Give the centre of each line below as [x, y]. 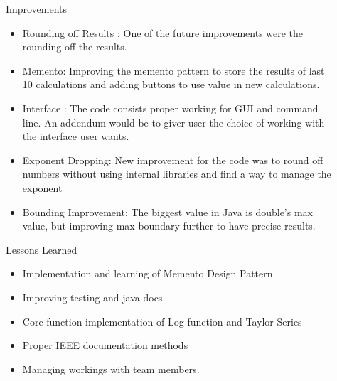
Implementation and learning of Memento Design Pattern [148, 273]
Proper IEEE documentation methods [105, 345]
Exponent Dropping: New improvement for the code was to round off [173, 160]
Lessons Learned [42, 249]
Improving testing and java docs [92, 297]
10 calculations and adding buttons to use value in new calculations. [171, 84]
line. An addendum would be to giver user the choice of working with [173, 122]
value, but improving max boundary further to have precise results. [169, 226]
